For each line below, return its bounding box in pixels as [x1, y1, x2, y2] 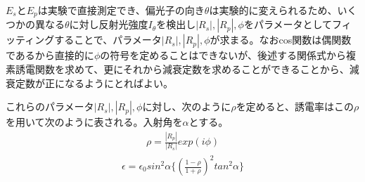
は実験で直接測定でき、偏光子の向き [37, 3, 205, 17]
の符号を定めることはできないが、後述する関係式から [100, 48, 346, 63]
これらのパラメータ [6, 99, 94, 114]
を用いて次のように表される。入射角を [6, 115, 183, 129]
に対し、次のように [142, 99, 231, 114]
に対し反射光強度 [69, 17, 148, 32]
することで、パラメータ [54, 32, 162, 47]
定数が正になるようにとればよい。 [15, 75, 173, 90]
